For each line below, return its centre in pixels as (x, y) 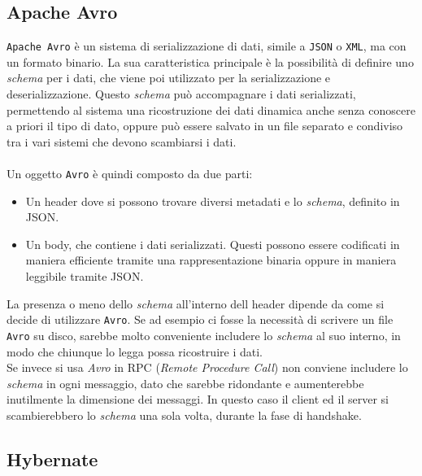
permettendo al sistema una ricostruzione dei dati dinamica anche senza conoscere (211, 109)
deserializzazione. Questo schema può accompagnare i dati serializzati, (181, 94)
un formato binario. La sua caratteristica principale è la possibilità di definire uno (210, 61)
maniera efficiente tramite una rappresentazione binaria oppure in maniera (211, 260)
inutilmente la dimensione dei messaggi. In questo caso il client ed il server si (198, 399)
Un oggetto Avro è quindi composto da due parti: (130, 174)
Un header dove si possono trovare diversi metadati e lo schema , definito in (213, 201)
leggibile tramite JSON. (85, 276)
